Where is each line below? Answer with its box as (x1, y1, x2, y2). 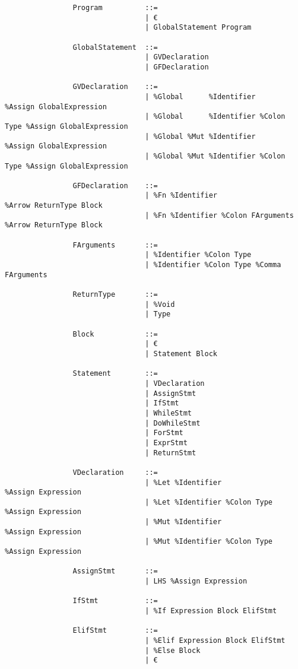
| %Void (145, 300, 175, 309)
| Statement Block (145, 349, 217, 358)
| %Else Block (145, 646, 201, 655)
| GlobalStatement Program (145, 23, 252, 32)
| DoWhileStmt (145, 418, 201, 427)
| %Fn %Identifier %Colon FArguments (145, 211, 294, 220)
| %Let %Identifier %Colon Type (145, 497, 273, 506)
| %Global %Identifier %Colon (145, 112, 286, 121)
